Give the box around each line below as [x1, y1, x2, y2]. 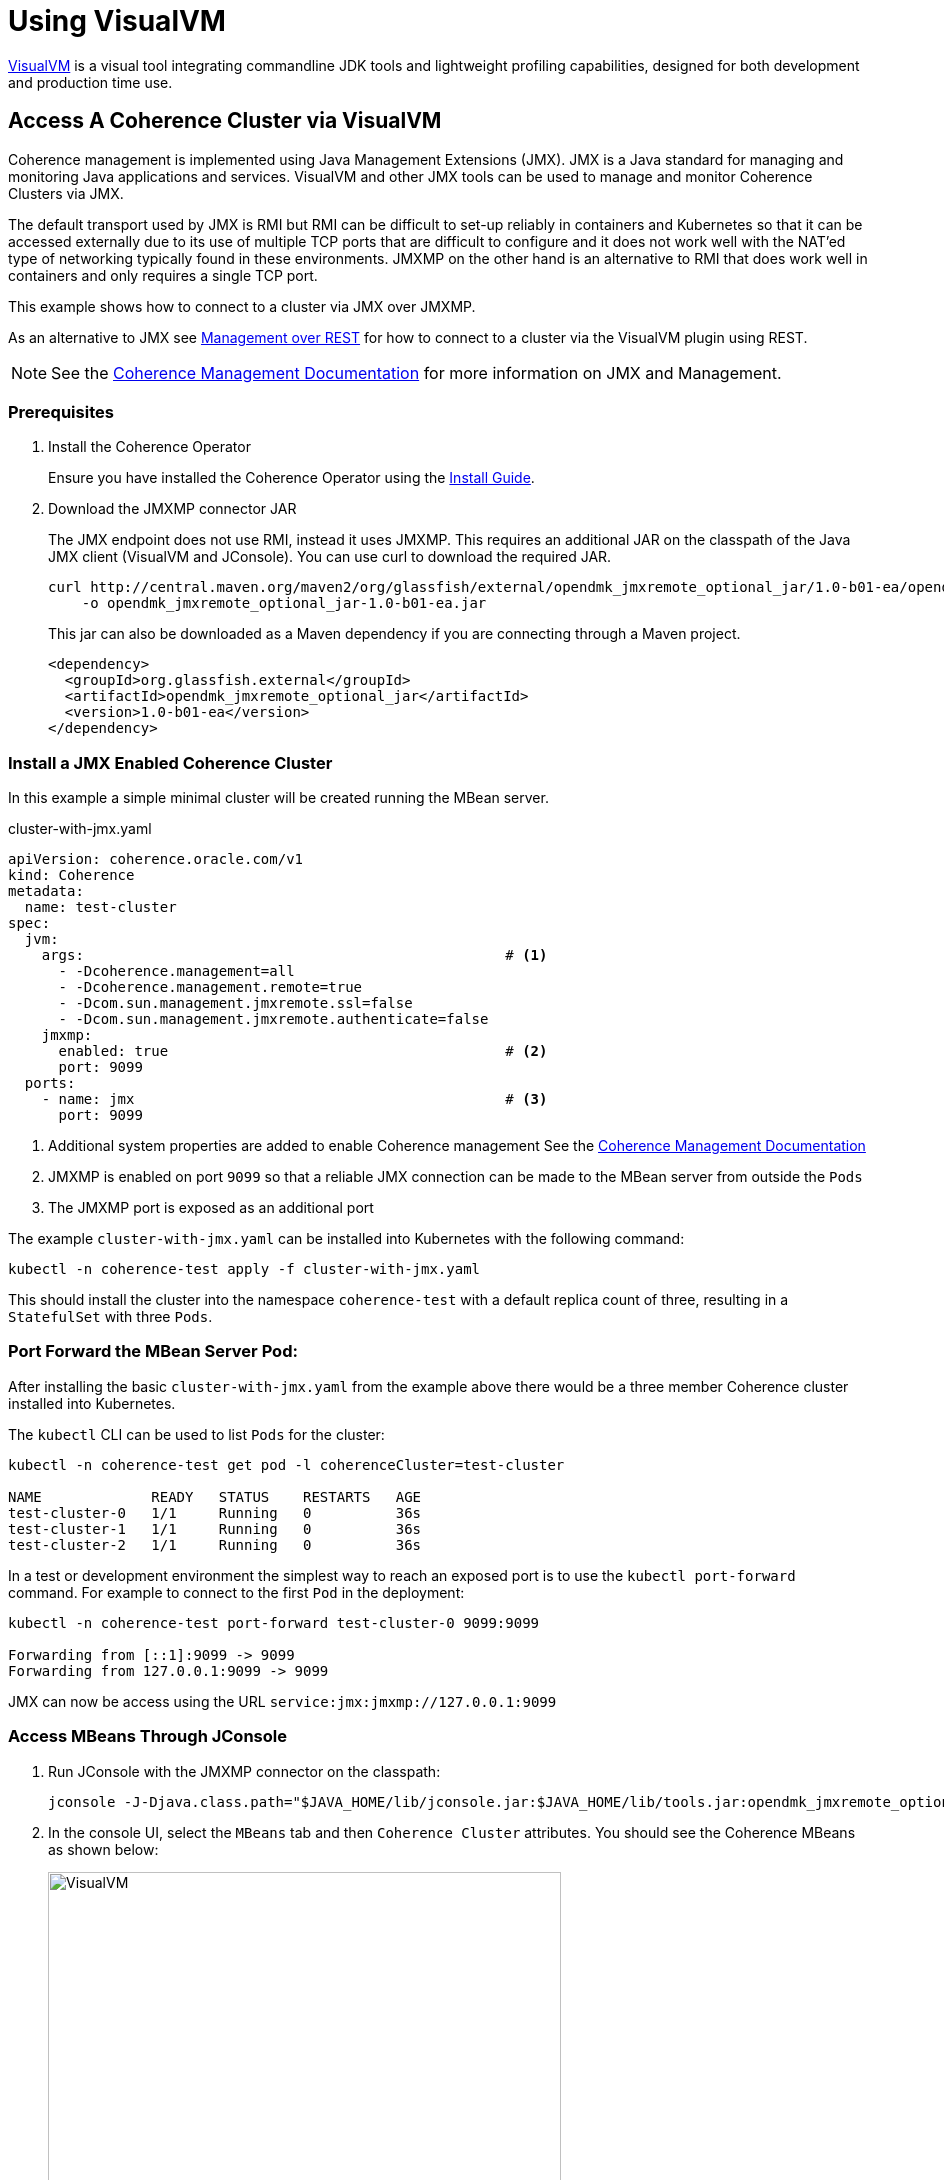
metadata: [8, 883, 84, 900]
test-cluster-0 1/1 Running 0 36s [8, 1504, 422, 1521]
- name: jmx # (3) [41, 1091, 548, 1108]
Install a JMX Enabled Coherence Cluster [8, 752, 333, 773]
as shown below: [48, 1840, 159, 1858]
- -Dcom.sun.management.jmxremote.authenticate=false [58, 1011, 489, 1028]
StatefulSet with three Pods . [8, 1308, 213, 1326]
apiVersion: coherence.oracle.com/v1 [8, 851, 304, 868]
